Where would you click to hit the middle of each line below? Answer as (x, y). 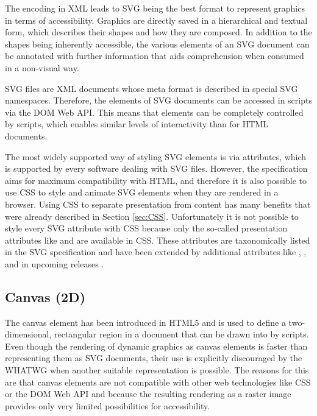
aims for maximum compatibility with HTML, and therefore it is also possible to (156, 180)
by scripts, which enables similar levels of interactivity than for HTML (137, 124)
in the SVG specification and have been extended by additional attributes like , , (156, 252)
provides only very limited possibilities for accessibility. (108, 405)
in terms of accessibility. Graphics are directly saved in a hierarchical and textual (156, 20)
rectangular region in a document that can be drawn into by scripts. (181, 334)
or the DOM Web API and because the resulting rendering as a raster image (148, 394)
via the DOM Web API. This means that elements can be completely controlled (154, 112)
